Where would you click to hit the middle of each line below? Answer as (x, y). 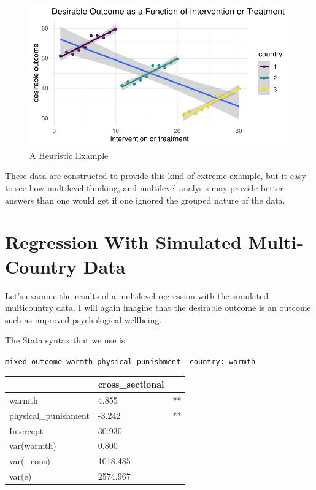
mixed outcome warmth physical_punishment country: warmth (130, 362)
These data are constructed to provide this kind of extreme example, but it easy (156, 176)
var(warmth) (33, 446)
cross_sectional (131, 384)
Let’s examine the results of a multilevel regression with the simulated (137, 295)
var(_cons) (30, 461)
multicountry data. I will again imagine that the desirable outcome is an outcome (158, 308)
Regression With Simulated (123, 242)
